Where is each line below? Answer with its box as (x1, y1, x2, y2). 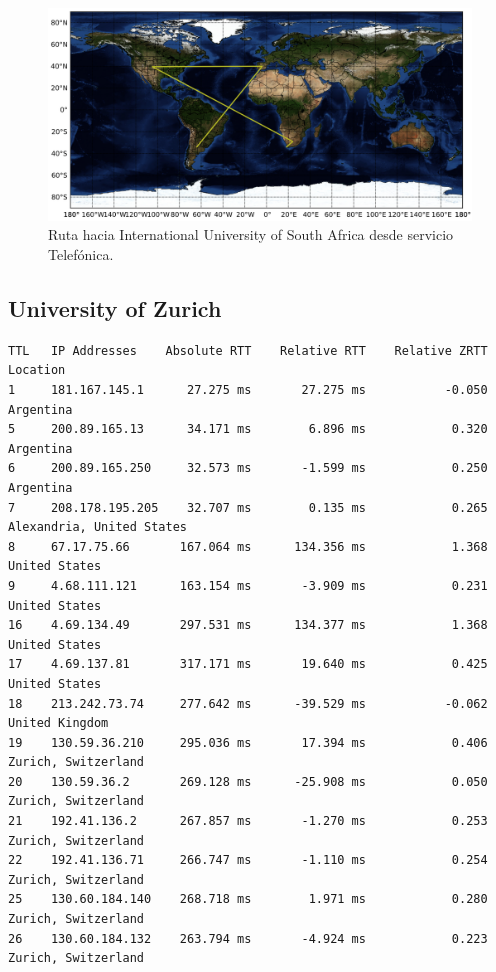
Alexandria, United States (8, 520, 187, 535)
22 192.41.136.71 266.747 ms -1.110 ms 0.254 (8, 853, 488, 868)
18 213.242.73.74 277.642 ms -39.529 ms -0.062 (8, 696, 488, 711)
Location (8, 363, 66, 378)
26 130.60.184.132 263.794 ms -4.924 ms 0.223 (8, 931, 488, 946)
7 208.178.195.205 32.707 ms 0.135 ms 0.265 (8, 500, 488, 515)
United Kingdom (8, 716, 109, 731)
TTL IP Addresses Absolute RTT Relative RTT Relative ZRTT (8, 343, 488, 358)
